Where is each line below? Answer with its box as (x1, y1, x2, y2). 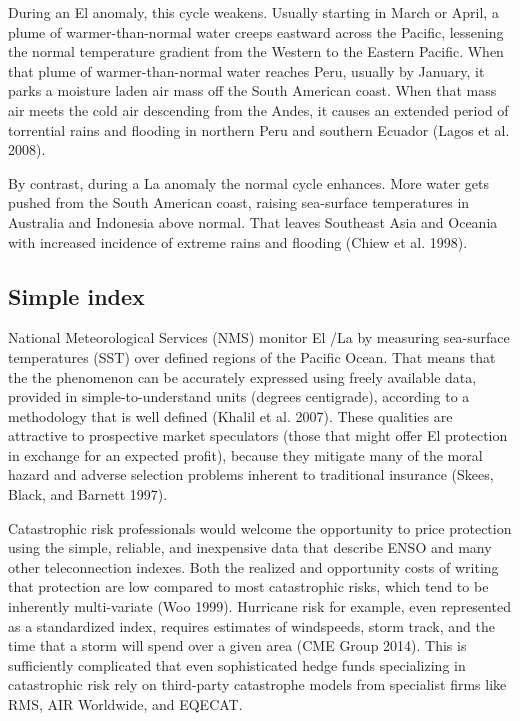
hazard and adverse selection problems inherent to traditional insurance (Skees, (8, 464, 494, 485)
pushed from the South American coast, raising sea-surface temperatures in (8, 192, 470, 213)
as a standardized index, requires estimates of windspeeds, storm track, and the (8, 615, 495, 636)
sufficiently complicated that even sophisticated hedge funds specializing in (8, 654, 466, 675)
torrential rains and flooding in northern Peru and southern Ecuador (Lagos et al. (8, 119, 510, 140)
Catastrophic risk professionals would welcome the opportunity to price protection (8, 517, 512, 538)
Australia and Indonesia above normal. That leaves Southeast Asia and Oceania (8, 211, 498, 232)
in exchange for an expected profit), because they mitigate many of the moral (8, 444, 483, 465)
